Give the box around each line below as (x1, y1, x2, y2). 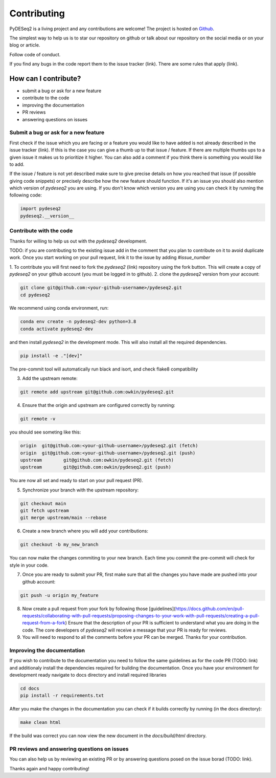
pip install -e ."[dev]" (20, 353, 83, 358)
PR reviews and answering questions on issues (9, 745, 129, 752)
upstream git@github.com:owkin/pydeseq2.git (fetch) (20, 457, 174, 463)
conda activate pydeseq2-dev (20, 326, 94, 332)
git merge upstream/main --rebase (20, 515, 107, 521)
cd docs (20, 686, 39, 691)
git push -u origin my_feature (20, 592, 99, 598)
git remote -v (20, 416, 56, 422)
